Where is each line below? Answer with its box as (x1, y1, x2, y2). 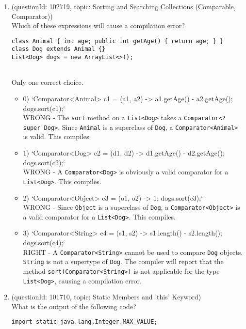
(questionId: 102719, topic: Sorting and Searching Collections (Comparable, (11, 1, 236, 11)
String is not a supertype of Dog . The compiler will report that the (23, 256, 224, 266)
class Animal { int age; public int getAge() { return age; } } (11, 37, 224, 45)
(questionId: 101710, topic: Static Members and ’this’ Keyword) (11, 292, 201, 302)
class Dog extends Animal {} (11, 46, 106, 53)
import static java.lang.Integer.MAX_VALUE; (11, 318, 158, 326)
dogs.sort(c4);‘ (23, 237, 66, 248)
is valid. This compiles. (23, 131, 91, 141)
